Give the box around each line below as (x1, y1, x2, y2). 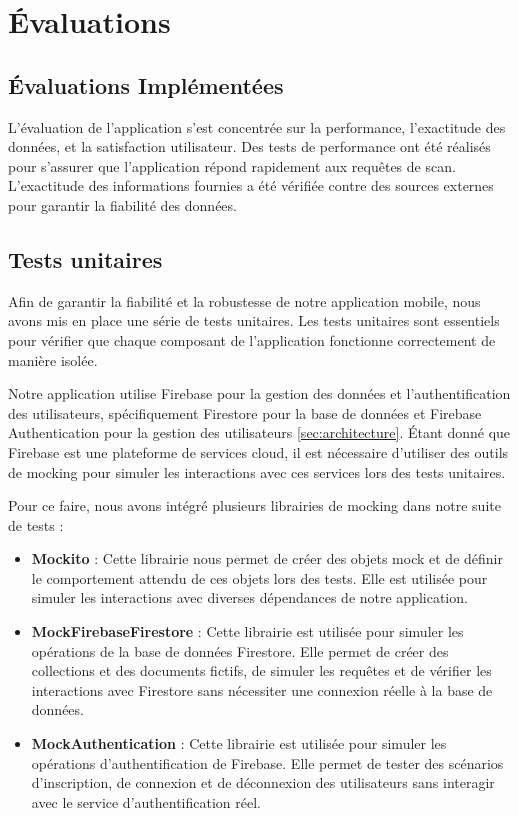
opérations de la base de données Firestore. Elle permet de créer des (31, 640, 449, 661)
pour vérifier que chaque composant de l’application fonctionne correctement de (8, 329, 496, 350)
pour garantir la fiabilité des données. (8, 194, 237, 215)
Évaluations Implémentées (8, 69, 284, 100)
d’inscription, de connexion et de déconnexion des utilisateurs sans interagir (31, 772, 495, 793)
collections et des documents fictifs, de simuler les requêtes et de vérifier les (31, 660, 492, 681)
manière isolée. (8, 349, 98, 370)
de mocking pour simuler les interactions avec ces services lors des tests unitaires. (8, 461, 506, 482)
